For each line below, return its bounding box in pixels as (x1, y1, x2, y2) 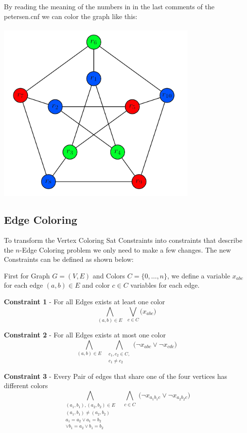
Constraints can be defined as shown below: (4, 254, 134, 264)
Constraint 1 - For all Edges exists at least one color (4, 296, 165, 307)
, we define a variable (167, 270, 230, 280)
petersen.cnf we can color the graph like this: (4, 11, 138, 21)
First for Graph (4, 270, 50, 280)
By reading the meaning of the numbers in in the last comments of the (4, 1, 214, 11)
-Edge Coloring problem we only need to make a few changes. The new (19, 244, 231, 255)
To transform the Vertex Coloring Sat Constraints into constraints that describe (4, 235, 243, 245)
